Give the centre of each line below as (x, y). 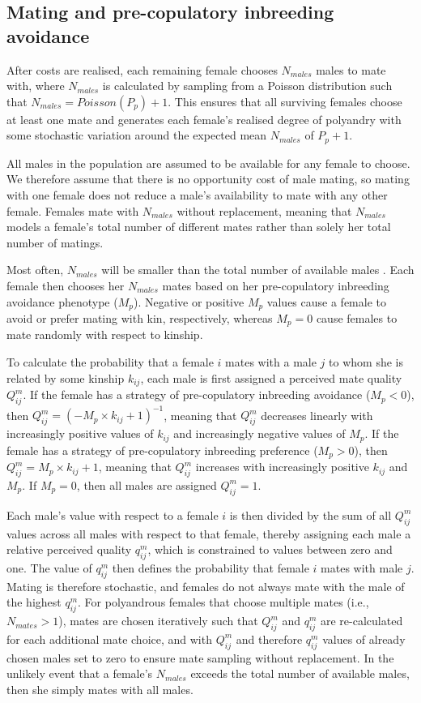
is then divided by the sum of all (310, 514)
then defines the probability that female (210, 567)
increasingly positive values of (80, 433)
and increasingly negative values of (259, 433)
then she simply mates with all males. (100, 689)
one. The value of (49, 567)
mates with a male (271, 362)
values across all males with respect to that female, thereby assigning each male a (209, 533)
